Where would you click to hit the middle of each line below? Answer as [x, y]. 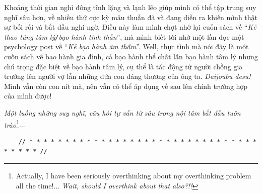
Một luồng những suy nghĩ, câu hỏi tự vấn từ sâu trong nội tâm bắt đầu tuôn [122, 113]
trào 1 [12, 124]
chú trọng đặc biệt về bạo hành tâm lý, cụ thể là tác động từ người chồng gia [123, 66]
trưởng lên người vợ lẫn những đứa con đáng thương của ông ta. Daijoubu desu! [127, 76]
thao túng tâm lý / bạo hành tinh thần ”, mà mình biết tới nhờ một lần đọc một [124, 36]
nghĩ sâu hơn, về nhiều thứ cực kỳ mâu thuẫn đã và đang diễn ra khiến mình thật [131, 17]
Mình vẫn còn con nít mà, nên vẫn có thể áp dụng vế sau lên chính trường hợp [126, 86]
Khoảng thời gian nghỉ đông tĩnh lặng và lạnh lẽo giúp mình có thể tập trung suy [130, 7]
